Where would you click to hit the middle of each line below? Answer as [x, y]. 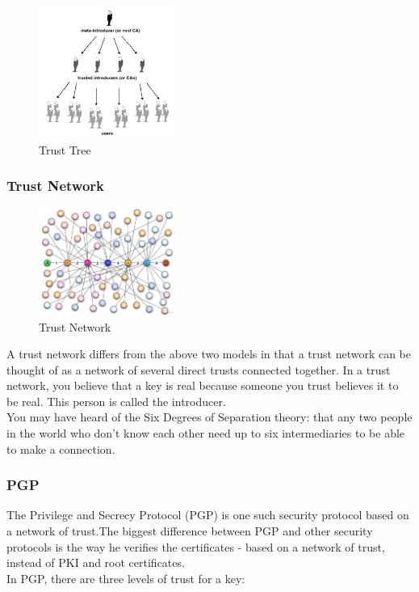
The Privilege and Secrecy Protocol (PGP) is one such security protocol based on [208, 515]
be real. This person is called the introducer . [116, 401]
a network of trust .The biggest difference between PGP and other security [190, 531]
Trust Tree [65, 149]
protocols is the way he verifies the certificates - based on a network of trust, [196, 546]
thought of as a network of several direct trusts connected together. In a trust [199, 369]
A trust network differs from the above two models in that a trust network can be [209, 354]
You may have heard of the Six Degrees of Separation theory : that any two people [209, 417]
